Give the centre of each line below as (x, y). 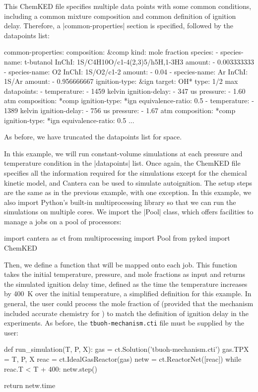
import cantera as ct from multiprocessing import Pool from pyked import (117, 238)
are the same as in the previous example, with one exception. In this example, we (128, 192)
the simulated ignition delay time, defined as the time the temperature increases (126, 284)
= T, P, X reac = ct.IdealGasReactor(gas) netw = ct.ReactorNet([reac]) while (123, 359)
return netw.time (30, 385)
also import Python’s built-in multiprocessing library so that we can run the (120, 202)
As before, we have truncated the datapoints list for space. (93, 137)
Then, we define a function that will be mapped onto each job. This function (121, 264)
